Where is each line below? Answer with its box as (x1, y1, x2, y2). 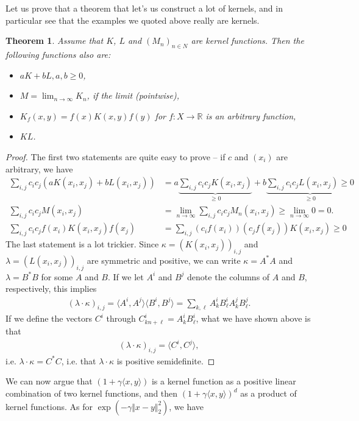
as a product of (240, 387, 297, 400)
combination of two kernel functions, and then (5, 387, 178, 400)
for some (41, 270, 73, 283)
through (106, 312, 136, 325)
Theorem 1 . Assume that (5, 34, 104, 47)
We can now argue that (5, 375, 93, 387)
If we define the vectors (5, 312, 93, 325)
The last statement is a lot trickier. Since (5, 238, 159, 250)
